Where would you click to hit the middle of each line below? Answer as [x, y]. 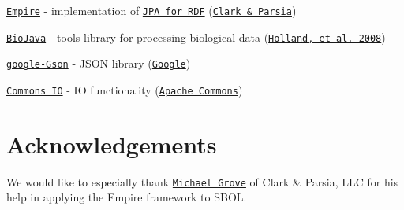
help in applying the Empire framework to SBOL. [127, 197]
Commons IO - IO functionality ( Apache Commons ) [125, 89]
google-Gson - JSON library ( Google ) [99, 63]
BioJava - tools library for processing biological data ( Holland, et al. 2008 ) [196, 37]
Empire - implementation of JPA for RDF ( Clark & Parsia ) [151, 10]
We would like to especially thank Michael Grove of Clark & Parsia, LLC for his [202, 181]
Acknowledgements [112, 144]
